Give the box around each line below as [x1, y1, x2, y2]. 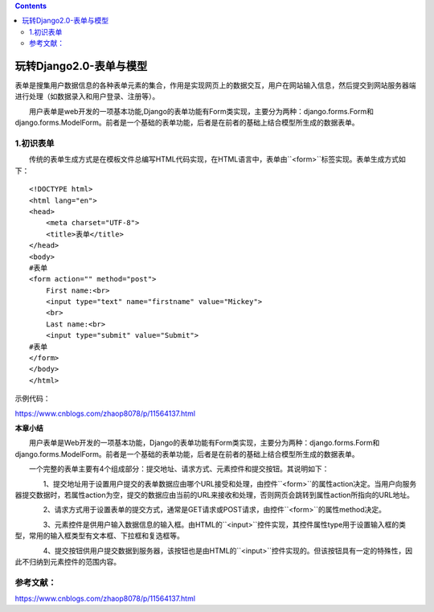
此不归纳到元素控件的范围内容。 [14, 557, 121, 566]
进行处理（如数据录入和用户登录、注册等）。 [14, 92, 160, 101]
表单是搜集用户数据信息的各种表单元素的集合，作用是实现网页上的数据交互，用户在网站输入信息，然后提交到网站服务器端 [14, 80, 416, 90]
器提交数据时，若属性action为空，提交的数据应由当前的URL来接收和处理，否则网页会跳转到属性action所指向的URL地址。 [14, 490, 414, 499]
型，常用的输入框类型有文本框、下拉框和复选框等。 [14, 531, 184, 540]
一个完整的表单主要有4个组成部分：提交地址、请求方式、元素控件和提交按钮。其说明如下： [28, 464, 330, 474]
